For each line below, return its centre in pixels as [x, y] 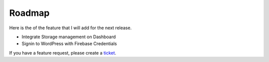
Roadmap [29, 13]
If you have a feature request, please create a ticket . [63, 53]
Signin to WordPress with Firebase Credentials [69, 44]
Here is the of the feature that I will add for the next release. [70, 28]
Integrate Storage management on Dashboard [69, 37]
